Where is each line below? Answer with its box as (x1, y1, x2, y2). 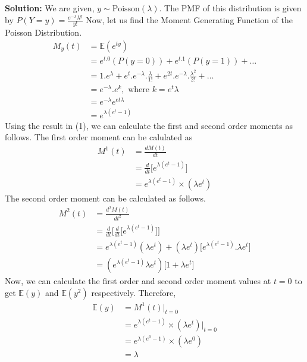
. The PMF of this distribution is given (159, 2, 302, 14)
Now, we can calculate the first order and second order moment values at (5, 275, 271, 287)
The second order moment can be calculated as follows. (5, 192, 206, 204)
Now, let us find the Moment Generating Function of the (86, 13, 293, 26)
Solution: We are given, (5, 2, 95, 14)
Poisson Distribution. (5, 26, 82, 39)
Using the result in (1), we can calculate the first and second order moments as (5, 119, 293, 131)
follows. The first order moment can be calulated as (5, 131, 193, 143)
